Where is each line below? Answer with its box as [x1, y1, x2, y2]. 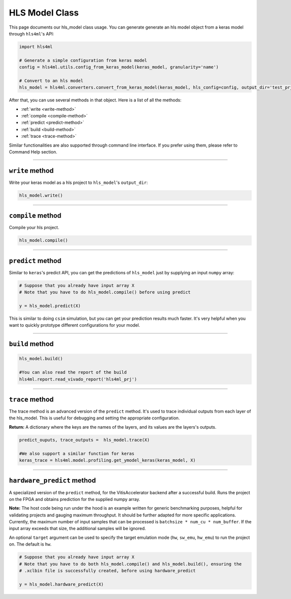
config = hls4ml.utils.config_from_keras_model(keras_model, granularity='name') [19, 65, 219, 70]
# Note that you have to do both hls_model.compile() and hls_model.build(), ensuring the [19, 561, 242, 566]
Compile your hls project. [9, 225, 59, 231]
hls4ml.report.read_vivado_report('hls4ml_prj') [19, 376, 137, 382]
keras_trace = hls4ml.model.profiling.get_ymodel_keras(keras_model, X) [19, 458, 196, 463]
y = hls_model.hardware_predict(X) [19, 582, 104, 587]
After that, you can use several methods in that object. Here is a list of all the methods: [9, 97, 182, 103]
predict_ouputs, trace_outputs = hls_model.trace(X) [19, 437, 150, 443]
